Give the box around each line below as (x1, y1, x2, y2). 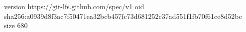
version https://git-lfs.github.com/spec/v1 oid (4, 1, 144, 11)
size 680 (4, 20, 28, 31)
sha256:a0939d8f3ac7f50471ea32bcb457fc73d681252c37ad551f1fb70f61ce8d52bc (4, 11, 242, 21)
